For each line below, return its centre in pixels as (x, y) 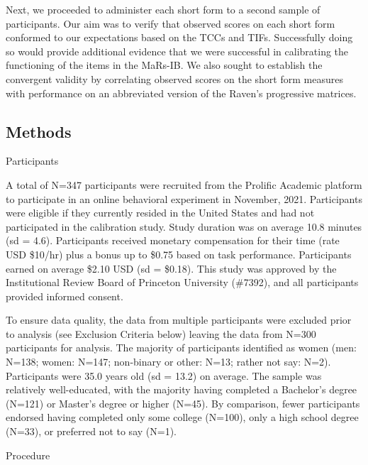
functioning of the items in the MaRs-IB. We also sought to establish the (164, 65)
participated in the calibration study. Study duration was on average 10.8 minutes (184, 226)
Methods (39, 131)
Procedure (28, 455)
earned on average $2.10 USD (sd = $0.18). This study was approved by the (171, 268)
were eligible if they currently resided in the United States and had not (160, 213)
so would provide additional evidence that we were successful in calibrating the (177, 51)
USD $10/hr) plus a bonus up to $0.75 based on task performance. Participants (179, 254)
